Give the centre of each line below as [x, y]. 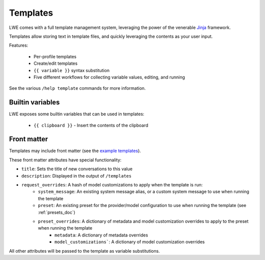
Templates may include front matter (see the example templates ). [75, 151]
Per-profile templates [55, 56]
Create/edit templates [56, 63]
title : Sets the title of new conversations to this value [77, 169]
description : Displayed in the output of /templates [77, 176]
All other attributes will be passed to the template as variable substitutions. [84, 251]
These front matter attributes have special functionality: [65, 160]
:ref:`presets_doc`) [57, 212]
